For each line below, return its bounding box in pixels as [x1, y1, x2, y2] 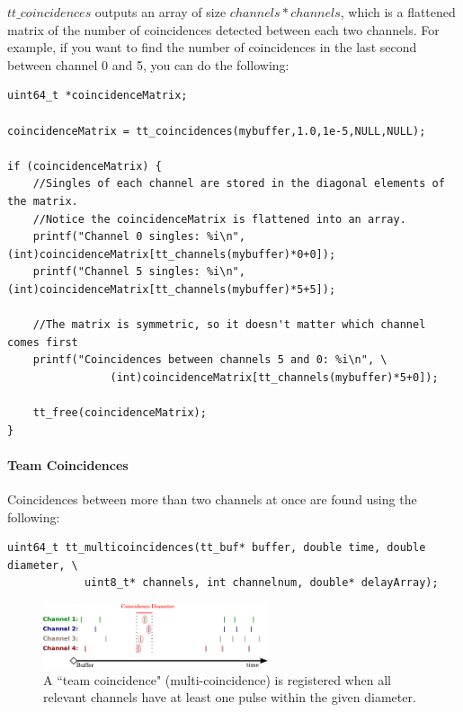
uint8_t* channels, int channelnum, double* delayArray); [84, 576, 439, 590]
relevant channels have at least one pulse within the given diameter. [43, 688, 416, 707]
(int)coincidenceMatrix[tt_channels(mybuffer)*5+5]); [7, 282, 336, 296]
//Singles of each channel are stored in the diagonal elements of [32, 177, 445, 191]
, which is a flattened [340, 3, 456, 21]
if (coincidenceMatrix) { [7, 159, 162, 173]
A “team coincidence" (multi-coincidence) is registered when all [43, 670, 391, 689]
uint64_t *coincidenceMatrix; [7, 89, 188, 102]
